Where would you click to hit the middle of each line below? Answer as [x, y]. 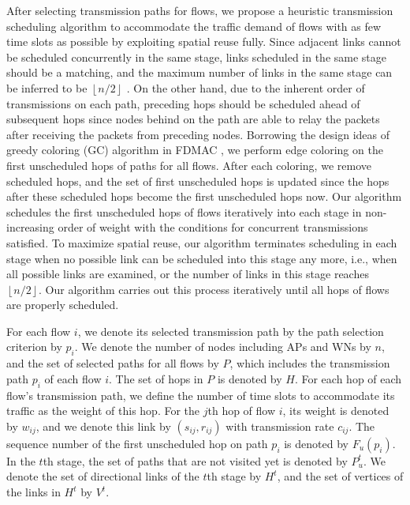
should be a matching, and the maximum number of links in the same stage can [199, 72]
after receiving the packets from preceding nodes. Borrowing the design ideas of [198, 134]
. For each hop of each [348, 378]
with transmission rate [280, 426]
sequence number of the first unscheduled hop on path [137, 443]
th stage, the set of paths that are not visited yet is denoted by [195, 460]
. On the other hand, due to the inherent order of [246, 87]
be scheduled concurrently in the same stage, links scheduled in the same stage [197, 57]
